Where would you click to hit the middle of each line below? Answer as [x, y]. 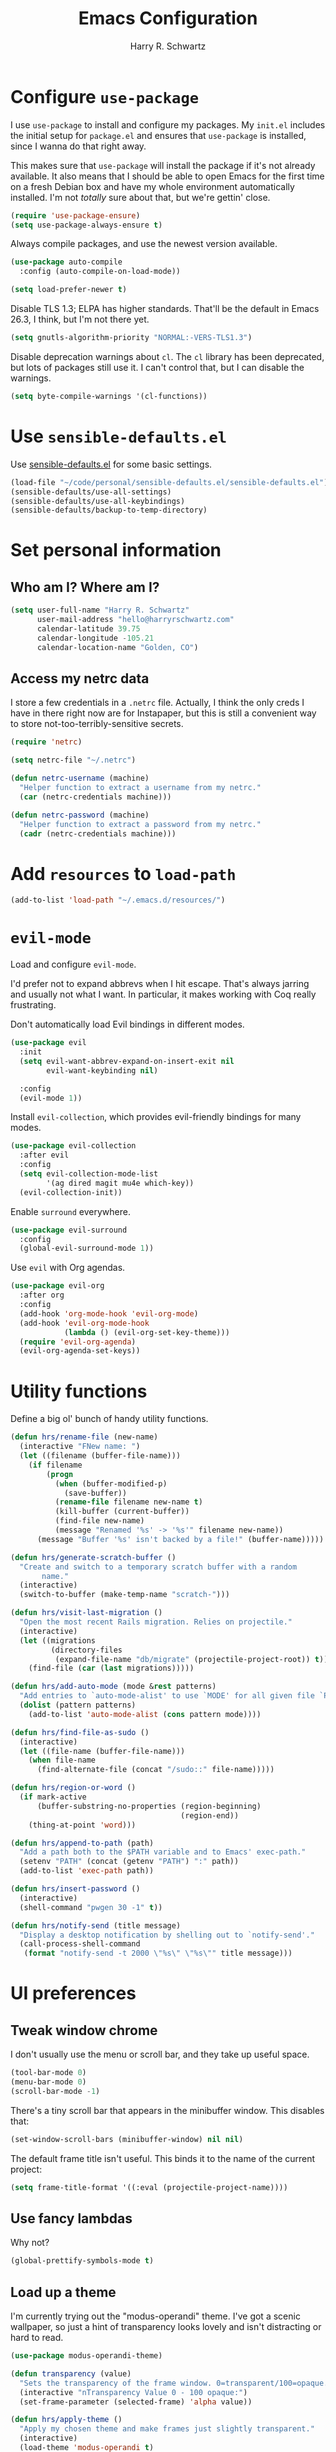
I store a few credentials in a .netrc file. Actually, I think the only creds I [157, 703]
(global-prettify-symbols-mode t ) [82, 2261]
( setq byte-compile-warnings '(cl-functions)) [109, 396]
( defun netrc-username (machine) [80, 778]
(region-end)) [210, 1815]
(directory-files [86, 1650]
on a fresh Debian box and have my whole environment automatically [152, 186]
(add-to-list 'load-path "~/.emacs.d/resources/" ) [118, 900]
